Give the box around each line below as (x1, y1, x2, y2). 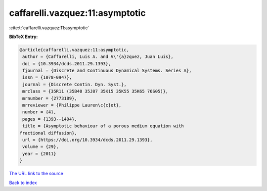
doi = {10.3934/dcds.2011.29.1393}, (22, 61, 111, 66)
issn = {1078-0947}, (22, 75, 72, 80)
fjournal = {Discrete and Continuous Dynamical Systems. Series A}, (22, 68, 192, 74)
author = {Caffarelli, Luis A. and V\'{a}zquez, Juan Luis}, (22, 54, 174, 59)
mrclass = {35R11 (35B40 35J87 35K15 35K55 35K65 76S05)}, (22, 89, 169, 94)
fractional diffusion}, (19, 130, 78, 136)
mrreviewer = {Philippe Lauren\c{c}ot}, (22, 102, 122, 108)
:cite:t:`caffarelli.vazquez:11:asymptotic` (9, 25, 89, 31)
